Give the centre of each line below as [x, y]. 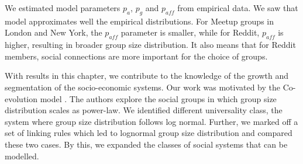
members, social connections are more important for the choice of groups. [136, 56]
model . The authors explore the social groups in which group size [158, 98]
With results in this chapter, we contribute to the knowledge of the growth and [147, 76]
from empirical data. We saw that [238, 8]
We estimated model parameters [63, 8]
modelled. [22, 156]
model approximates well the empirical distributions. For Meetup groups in [140, 21]
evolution [21, 98]
